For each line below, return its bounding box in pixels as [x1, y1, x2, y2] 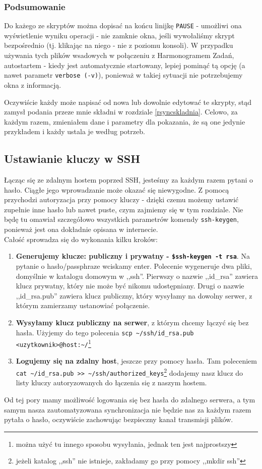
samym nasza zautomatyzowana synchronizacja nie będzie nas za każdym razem [4, 404, 251, 415]
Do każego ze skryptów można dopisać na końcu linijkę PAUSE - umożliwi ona [4, 20, 242, 31]
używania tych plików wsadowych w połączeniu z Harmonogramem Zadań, [4, 50, 234, 61]
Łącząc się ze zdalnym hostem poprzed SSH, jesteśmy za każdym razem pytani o [4, 174, 253, 185]
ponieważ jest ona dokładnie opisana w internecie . [4, 224, 158, 234]
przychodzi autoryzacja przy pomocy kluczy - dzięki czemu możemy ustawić [4, 194, 239, 205]
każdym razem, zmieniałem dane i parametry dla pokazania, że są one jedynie [4, 116, 245, 127]
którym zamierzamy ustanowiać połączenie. [16, 300, 150, 311]
